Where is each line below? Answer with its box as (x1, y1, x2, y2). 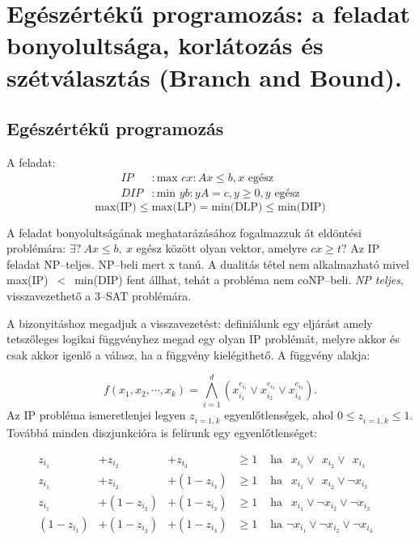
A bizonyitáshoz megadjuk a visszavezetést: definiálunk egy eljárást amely (6, 314, 373, 331)
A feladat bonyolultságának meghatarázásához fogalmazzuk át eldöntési (6, 223, 362, 240)
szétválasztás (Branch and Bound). (6, 60, 402, 93)
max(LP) (151, 201, 197, 213)
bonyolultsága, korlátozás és (6, 28, 324, 62)
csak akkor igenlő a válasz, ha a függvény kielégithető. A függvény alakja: (6, 346, 370, 363)
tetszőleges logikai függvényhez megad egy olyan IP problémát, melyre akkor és (6, 330, 400, 347)
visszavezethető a (6, 287, 91, 304)
